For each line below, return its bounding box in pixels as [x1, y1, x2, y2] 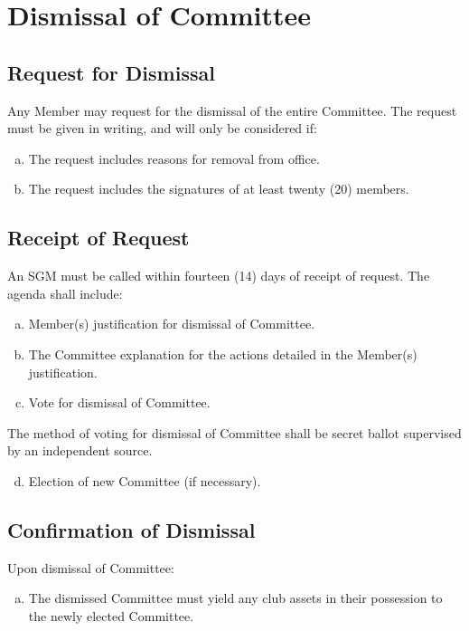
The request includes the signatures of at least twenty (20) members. [28, 179, 409, 198]
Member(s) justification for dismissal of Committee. [28, 314, 315, 333]
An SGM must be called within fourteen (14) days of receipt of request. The [7, 266, 430, 285]
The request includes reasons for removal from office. [28, 148, 320, 167]
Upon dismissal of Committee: [7, 558, 174, 577]
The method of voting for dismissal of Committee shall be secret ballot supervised [7, 423, 462, 442]
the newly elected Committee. [28, 606, 194, 625]
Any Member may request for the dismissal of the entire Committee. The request [7, 100, 457, 120]
